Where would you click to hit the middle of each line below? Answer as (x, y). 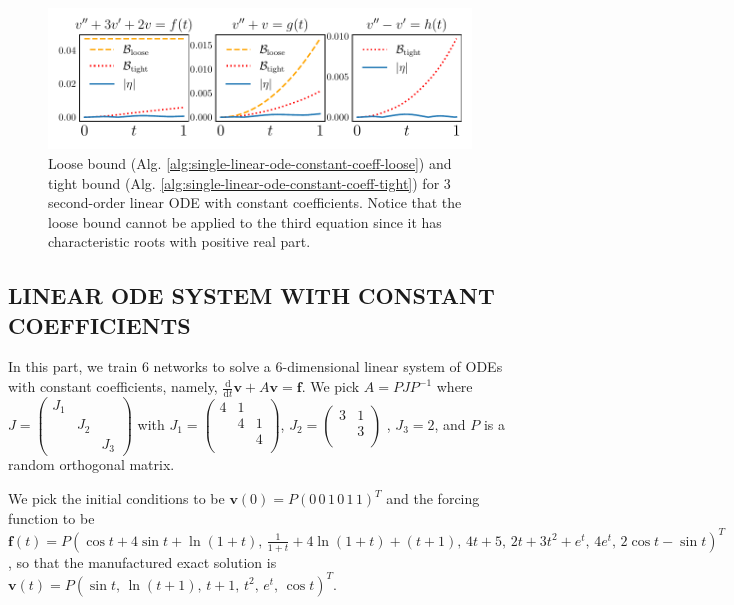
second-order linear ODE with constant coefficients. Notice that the (255, 202)
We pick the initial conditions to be (116, 498)
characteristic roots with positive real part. (179, 241)
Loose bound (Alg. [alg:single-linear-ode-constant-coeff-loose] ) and (250, 162)
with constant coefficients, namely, (113, 386)
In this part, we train (73, 366)
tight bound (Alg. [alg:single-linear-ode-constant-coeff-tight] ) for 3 (249, 182)
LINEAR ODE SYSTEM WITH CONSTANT (251, 295)
